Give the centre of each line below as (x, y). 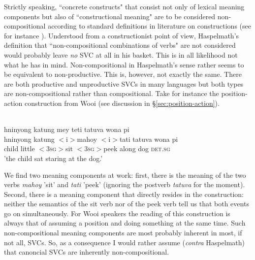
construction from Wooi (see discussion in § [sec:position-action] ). (122, 103)
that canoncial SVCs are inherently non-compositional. (87, 252)
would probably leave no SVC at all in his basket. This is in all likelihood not (121, 54)
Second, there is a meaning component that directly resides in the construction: (124, 194)
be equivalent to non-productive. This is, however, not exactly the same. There (123, 74)
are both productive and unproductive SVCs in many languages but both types (124, 83)
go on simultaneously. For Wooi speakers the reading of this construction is (117, 213)
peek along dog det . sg (137, 148)
